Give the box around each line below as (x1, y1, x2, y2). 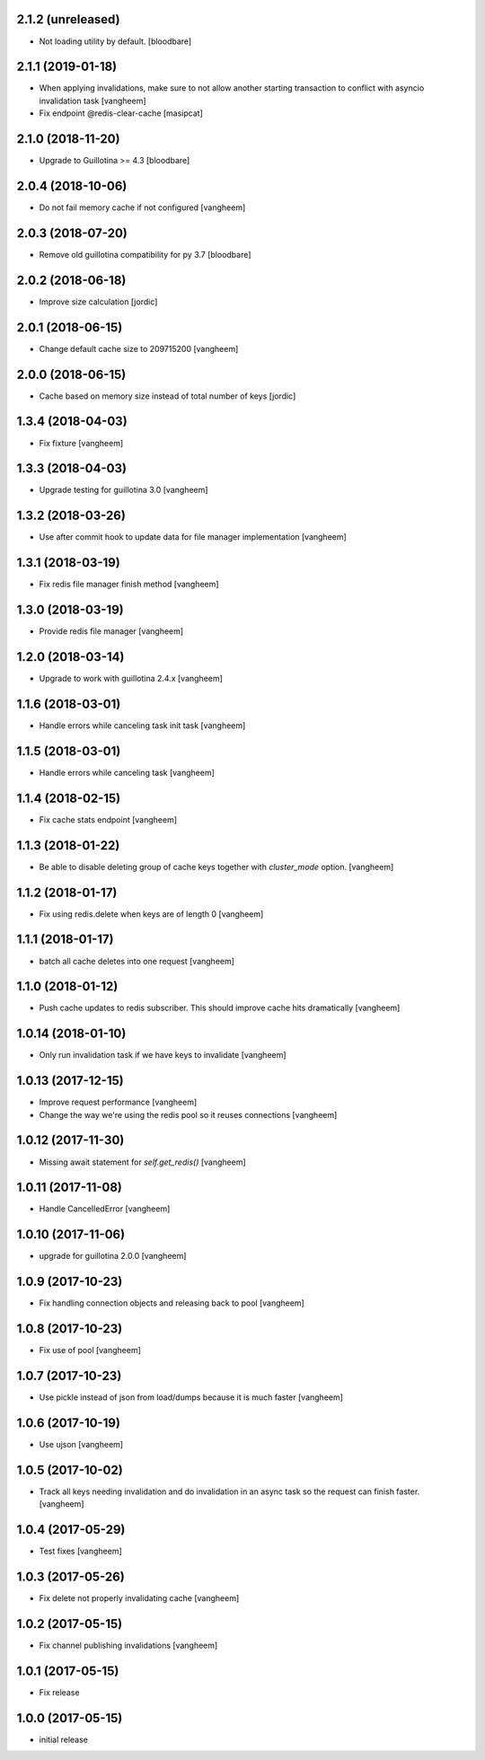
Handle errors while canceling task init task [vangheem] (39, 719, 246, 731)
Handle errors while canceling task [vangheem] (39, 767, 216, 778)
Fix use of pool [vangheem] (39, 1345, 141, 1356)
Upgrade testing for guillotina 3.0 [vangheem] (39, 485, 208, 496)
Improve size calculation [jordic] (39, 296, 158, 307)
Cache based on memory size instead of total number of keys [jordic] (39, 391, 296, 401)
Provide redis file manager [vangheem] (39, 626, 184, 637)
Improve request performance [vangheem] (39, 1096, 198, 1108)
